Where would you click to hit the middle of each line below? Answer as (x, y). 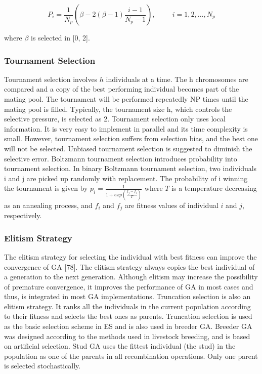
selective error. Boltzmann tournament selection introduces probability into (121, 158)
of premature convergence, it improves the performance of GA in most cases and (129, 286)
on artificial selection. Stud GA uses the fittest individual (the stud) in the (120, 346)
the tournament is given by (46, 188)
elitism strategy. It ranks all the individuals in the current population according (127, 306)
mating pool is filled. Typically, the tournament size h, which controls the (118, 109)
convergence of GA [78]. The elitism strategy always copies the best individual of (129, 266)
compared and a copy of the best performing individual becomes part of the (122, 89)
